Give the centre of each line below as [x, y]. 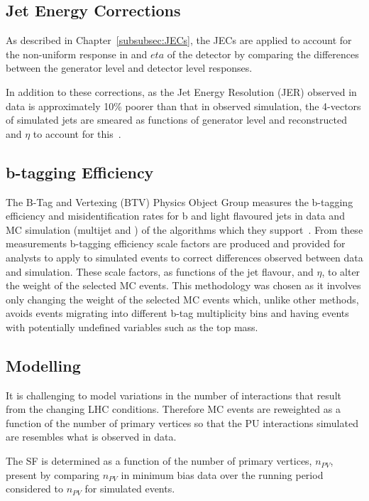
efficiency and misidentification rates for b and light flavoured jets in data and [175, 216]
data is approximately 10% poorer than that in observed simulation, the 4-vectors [183, 106]
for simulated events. [130, 489]
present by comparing [53, 474]
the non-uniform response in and [77, 54]
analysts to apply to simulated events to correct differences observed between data [184, 257]
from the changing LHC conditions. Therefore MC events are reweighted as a [173, 409]
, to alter [341, 271]
